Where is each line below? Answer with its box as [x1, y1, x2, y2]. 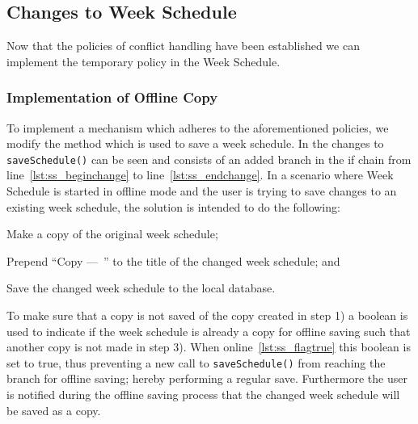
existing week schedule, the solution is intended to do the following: [6, 198, 340, 215]
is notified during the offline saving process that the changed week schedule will [6, 386, 400, 403]
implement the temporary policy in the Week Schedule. [6, 52, 281, 69]
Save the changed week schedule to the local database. [6, 279, 276, 296]
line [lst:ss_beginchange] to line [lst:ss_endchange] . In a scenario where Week [6, 166, 394, 183]
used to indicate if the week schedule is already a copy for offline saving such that [6, 322, 411, 339]
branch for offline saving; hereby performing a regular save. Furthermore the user [6, 370, 407, 387]
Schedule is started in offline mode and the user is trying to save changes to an [6, 183, 397, 199]
